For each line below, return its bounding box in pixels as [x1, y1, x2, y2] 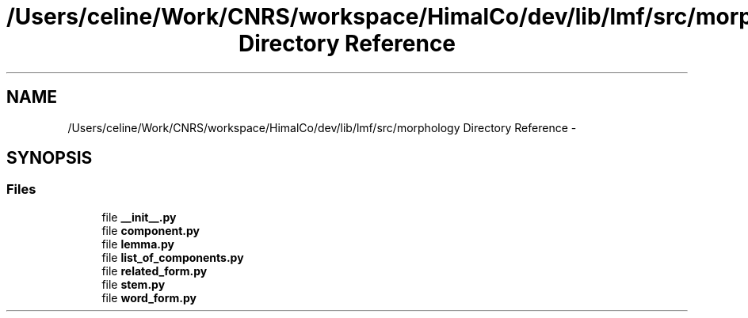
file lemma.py [101, 237, 174, 251]
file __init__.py [101, 210, 177, 224]
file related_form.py [101, 263, 208, 278]
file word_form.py [101, 290, 197, 305]
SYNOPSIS [6, 148, 93, 168]
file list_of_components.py [101, 250, 244, 264]
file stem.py [101, 277, 166, 291]
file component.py [101, 223, 200, 237]
